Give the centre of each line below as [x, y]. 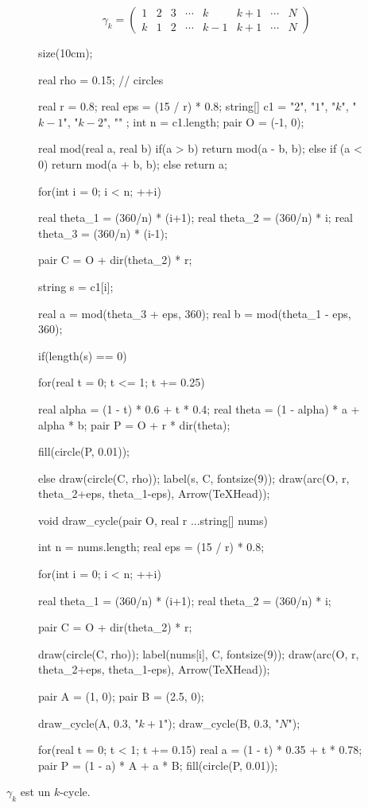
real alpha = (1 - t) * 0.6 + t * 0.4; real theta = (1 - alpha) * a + [199, 408]
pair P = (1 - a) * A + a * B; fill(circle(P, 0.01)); [158, 765]
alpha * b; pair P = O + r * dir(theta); [134, 424]
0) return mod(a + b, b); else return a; [133, 163]
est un [35, 792]
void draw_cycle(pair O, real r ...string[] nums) [153, 520]
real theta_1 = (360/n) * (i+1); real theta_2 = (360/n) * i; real [196, 218]
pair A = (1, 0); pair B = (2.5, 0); [121, 696]
